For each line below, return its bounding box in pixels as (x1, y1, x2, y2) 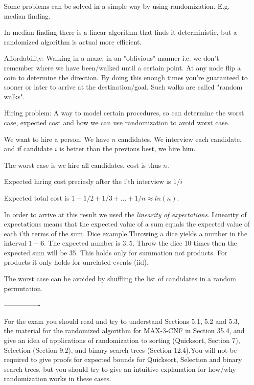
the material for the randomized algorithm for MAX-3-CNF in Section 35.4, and (4, 325, 245, 336)
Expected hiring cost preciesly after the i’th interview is (4, 176, 171, 186)
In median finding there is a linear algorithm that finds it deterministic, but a (4, 27, 237, 37)
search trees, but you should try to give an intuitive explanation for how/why (4, 363, 236, 374)
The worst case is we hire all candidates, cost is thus (4, 159, 161, 170)
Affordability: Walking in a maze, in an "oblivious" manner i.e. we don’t (4, 53, 219, 63)
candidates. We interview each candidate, (118, 134, 242, 144)
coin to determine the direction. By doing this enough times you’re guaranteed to (4, 72, 248, 82)
